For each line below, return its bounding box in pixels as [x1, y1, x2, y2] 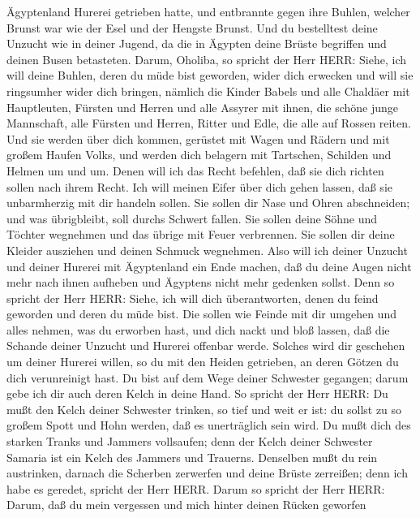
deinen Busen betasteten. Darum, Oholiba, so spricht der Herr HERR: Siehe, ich [6, 50, 407, 67]
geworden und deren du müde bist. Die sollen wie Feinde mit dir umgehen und [6, 305, 396, 322]
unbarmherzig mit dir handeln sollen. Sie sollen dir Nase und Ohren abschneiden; [6, 194, 410, 211]
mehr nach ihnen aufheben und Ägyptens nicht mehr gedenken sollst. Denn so [6, 274, 395, 291]
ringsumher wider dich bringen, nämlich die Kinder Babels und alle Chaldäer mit [6, 82, 410, 99]
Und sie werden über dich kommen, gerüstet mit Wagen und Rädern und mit [6, 130, 390, 147]
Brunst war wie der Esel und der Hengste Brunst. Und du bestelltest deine [6, 19, 378, 36]
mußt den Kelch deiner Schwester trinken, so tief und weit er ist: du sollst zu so [6, 400, 402, 417]
